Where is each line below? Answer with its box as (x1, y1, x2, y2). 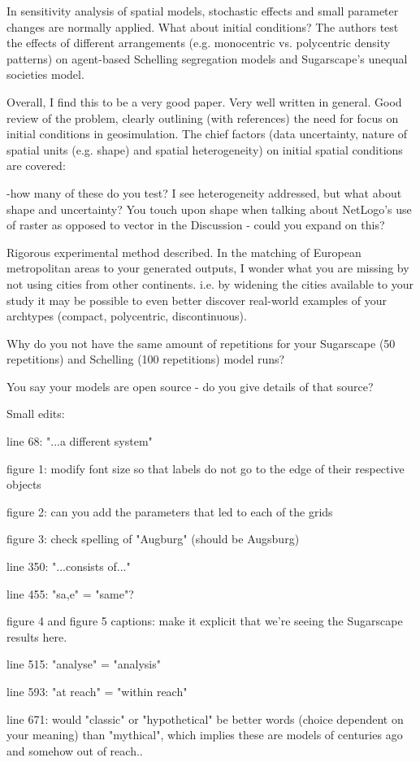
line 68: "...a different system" (6, 433, 153, 450)
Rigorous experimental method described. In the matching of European (6, 243, 362, 260)
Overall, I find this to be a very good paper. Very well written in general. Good (6, 93, 402, 110)
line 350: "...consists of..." (6, 558, 131, 575)
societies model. (6, 66, 84, 83)
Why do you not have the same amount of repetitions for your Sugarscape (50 (6, 334, 396, 351)
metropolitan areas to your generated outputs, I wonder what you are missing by (6, 259, 409, 276)
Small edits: (6, 405, 65, 422)
